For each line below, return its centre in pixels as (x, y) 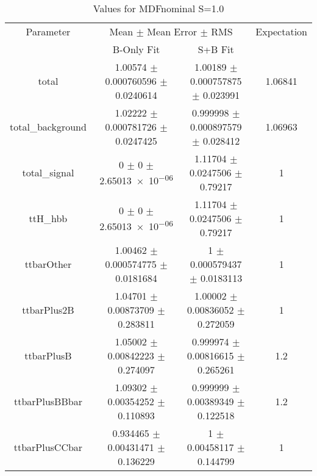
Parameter (48, 31)
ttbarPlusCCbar (48, 447)
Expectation (281, 31)
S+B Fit (216, 49)
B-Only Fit (136, 49)
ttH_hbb (48, 218)
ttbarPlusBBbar (48, 401)
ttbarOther (48, 264)
